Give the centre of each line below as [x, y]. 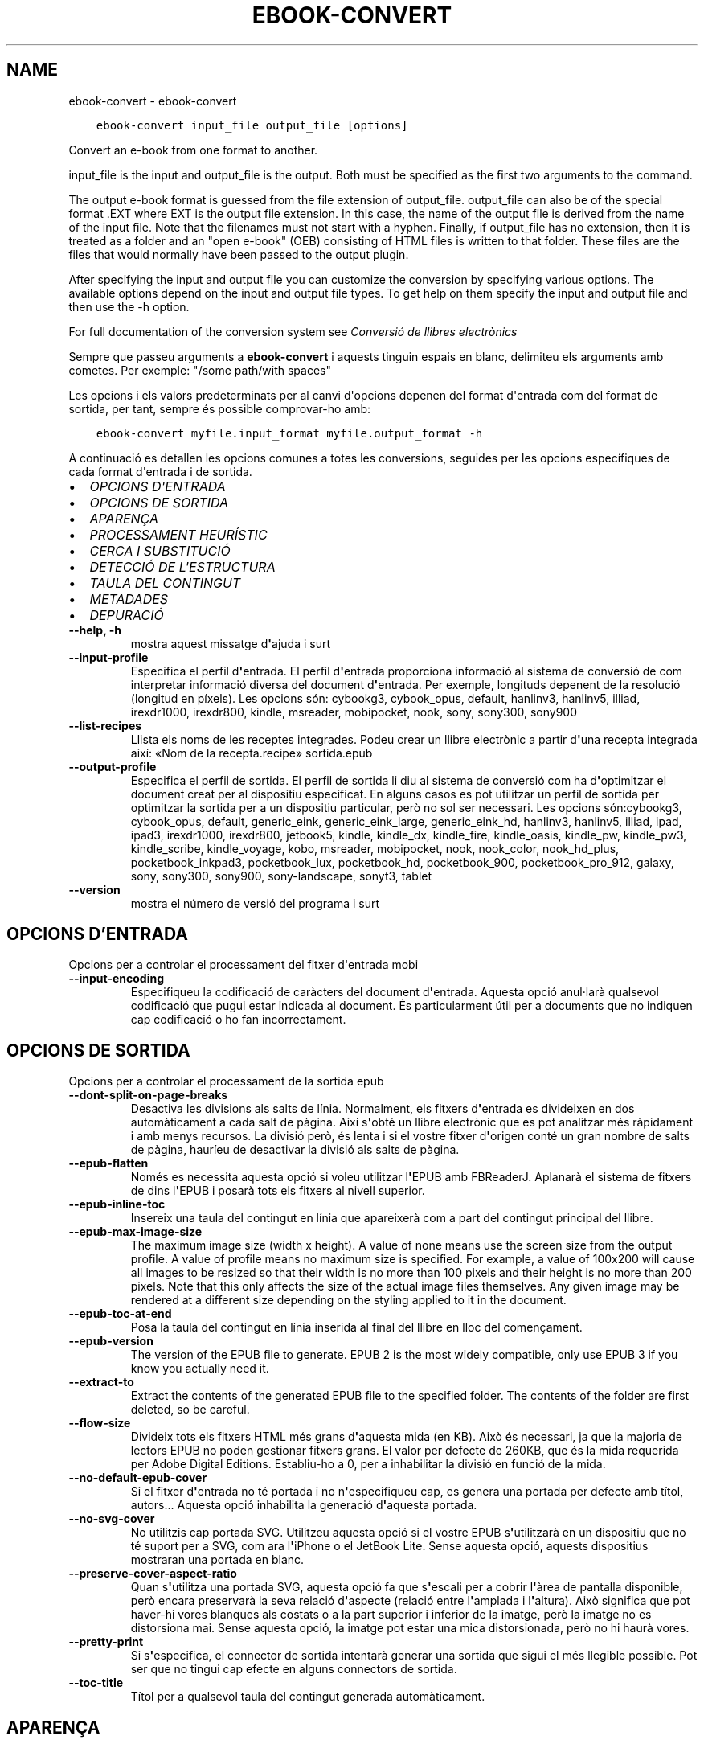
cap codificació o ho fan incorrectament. [238, 1020]
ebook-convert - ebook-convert [153, 101]
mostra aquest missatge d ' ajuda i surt [230, 643]
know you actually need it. [200, 1369]
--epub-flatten [108, 1163]
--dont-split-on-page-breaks [148, 1095]
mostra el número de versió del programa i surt [255, 903]
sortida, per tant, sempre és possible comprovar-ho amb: [220, 408]
